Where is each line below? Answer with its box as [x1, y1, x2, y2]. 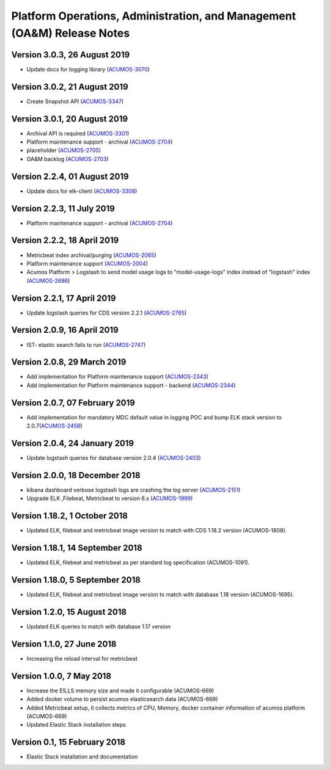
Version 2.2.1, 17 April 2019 [11, 293, 116, 303]
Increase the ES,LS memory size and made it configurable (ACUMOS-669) [26, 687, 215, 694]
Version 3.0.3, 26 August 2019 [11, 49, 130, 60]
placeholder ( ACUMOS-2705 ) [26, 147, 101, 154]
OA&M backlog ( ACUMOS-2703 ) [26, 155, 109, 162]
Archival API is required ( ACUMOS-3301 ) [26, 129, 130, 137]
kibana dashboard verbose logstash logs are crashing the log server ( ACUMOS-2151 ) [26, 486, 241, 493]
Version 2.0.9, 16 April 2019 [11, 325, 119, 335]
